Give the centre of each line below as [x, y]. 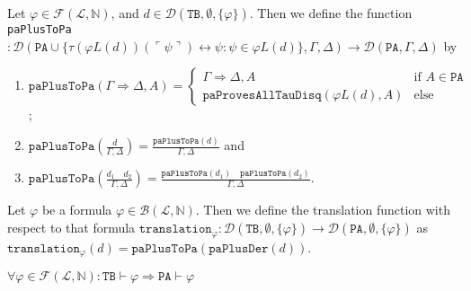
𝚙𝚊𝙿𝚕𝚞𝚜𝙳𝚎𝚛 [239, 248]
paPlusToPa [40, 30]
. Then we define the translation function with [323, 210]
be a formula [77, 210]
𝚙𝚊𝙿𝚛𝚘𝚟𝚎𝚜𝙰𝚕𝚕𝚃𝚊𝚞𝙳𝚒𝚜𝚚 [262, 95]
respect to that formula [71, 228]
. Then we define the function [331, 13]
